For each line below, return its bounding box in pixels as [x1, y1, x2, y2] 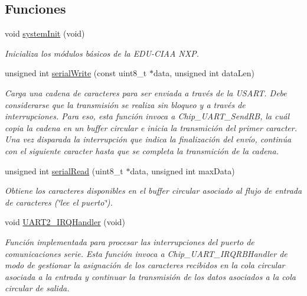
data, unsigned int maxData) [130, 164, 235, 177]
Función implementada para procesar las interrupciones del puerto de [5, 235, 254, 248]
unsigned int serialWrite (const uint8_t [5, 67, 147, 79]
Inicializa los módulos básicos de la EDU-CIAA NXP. [5, 47, 199, 59]
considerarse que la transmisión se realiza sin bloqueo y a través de [5, 98, 246, 110]
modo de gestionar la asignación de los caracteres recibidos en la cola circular [5, 259, 285, 271]
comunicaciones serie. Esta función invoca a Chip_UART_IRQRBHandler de [5, 247, 288, 259]
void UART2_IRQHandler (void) [5, 216, 125, 228]
